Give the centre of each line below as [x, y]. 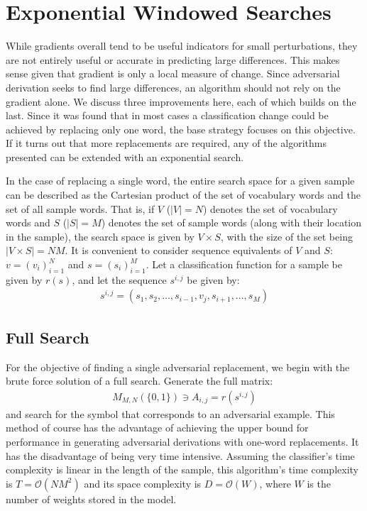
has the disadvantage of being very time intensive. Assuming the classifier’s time [180, 455]
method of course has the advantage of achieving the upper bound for [157, 428]
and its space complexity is [143, 483]
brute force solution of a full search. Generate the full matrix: [139, 381]
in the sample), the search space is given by [100, 236]
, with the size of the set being [286, 236]
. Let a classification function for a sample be [244, 264]
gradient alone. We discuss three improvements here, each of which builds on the [181, 101]
